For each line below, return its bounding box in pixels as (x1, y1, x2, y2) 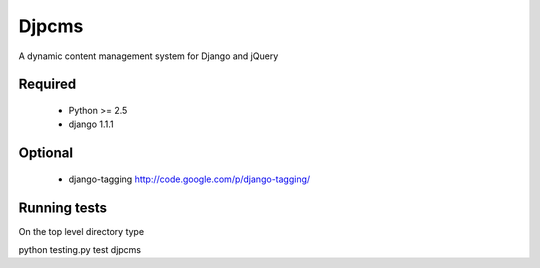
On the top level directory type (18, 225, 145, 237)
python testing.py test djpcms (18, 244, 142, 256)
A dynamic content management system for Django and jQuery (18, 50, 279, 62)
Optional (18, 145, 74, 162)
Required (18, 76, 77, 93)
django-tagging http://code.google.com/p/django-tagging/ (68, 173, 311, 185)
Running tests (18, 199, 108, 216)
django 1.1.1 (68, 118, 114, 130)
